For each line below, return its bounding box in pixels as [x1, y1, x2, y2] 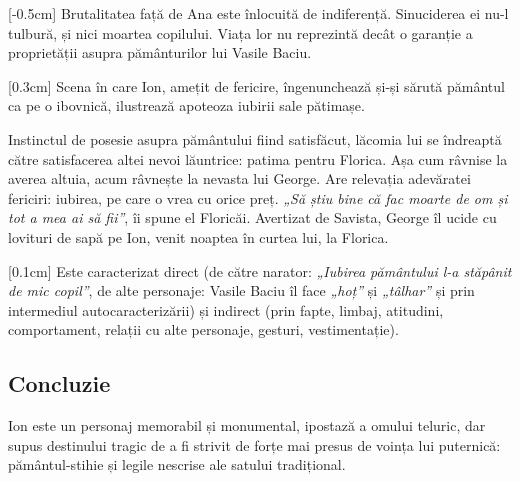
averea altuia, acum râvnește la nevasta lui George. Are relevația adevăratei [8, 168, 471, 189]
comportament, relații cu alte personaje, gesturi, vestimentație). [8, 319, 399, 340]
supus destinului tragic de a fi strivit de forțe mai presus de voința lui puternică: [8, 434, 501, 455]
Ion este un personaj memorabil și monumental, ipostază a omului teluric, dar [8, 415, 486, 436]
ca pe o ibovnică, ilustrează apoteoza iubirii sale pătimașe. [8, 95, 365, 116]
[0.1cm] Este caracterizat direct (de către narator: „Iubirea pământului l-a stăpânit [8, 260, 512, 281]
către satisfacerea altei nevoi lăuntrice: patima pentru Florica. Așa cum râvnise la [8, 148, 508, 169]
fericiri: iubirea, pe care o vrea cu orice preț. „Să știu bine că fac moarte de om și [8, 187, 508, 208]
